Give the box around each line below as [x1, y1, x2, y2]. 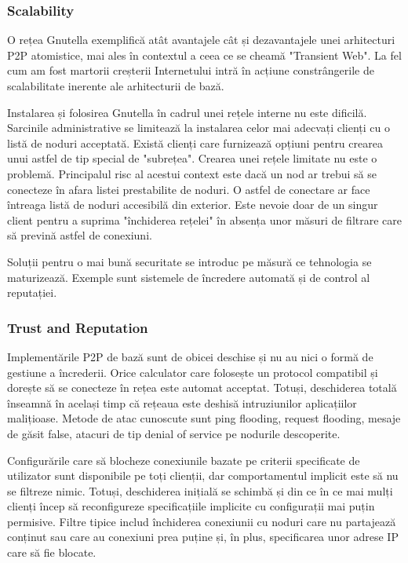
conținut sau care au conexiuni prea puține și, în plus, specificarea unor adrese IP [7, 528, 399, 545]
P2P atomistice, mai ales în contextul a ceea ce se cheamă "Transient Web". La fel [7, 46, 402, 63]
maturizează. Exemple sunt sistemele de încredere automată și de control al [7, 269, 370, 285]
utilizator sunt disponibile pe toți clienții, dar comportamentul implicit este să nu [7, 467, 399, 484]
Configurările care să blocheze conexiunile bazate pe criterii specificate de [7, 451, 360, 468]
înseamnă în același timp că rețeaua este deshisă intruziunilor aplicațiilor [7, 394, 357, 411]
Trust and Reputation [7, 317, 148, 337]
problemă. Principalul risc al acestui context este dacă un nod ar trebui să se [7, 165, 377, 181]
